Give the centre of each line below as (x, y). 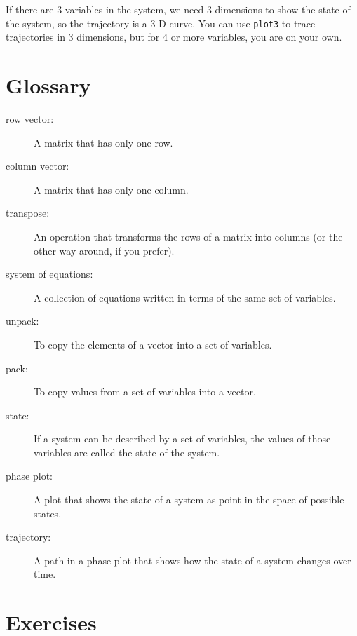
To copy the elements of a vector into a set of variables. (153, 344)
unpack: (22, 321)
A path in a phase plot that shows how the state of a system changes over (193, 560)
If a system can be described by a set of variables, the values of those (182, 439)
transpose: (28, 213)
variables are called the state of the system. (127, 452)
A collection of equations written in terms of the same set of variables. (185, 297)
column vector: (38, 166)
